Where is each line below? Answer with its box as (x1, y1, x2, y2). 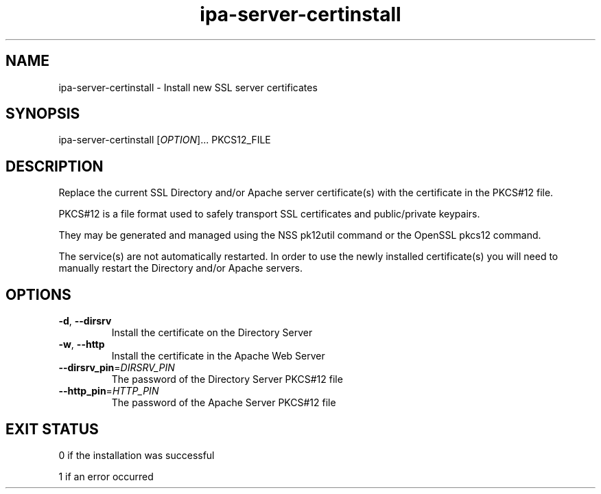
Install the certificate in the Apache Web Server (111, 350, 325, 362)
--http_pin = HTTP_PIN (58, 385, 159, 397)
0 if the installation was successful (58, 449, 215, 461)
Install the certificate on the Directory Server (111, 327, 313, 339)
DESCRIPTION (5, 157, 104, 175)
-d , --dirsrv (58, 315, 112, 327)
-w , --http (58, 338, 105, 351)
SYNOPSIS (5, 105, 80, 123)
